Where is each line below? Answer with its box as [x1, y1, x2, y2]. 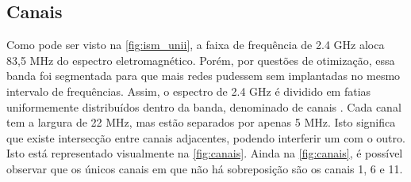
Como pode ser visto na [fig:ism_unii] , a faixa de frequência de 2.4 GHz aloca [6, 36, 385, 53]
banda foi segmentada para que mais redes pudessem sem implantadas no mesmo [6, 67, 401, 84]
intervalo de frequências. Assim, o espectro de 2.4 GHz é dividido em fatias [6, 82, 371, 99]
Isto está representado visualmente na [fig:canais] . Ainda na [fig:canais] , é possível [6, 145, 403, 161]
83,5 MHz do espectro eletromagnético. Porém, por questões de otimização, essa [6, 51, 395, 68]
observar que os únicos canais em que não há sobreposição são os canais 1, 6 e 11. [6, 160, 403, 176]
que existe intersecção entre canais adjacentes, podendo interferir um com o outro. [6, 129, 405, 146]
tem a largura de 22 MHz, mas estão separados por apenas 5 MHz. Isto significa [6, 114, 396, 131]
